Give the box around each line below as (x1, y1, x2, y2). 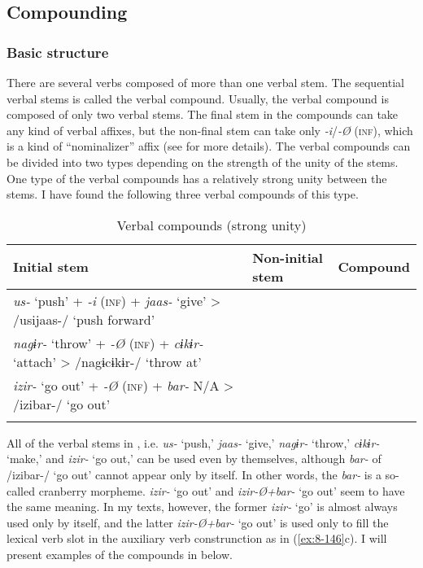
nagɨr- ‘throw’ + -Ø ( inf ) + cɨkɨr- (13, 333, 203, 352)
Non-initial (252, 247, 323, 267)
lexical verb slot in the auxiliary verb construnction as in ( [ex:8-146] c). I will (7, 530, 387, 547)
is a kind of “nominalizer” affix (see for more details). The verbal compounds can (7, 138, 411, 155)
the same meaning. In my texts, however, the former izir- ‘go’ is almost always (7, 498, 398, 515)
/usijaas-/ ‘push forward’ (13, 309, 155, 329)
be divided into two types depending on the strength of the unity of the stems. (7, 153, 399, 170)
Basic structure (7, 42, 109, 62)
